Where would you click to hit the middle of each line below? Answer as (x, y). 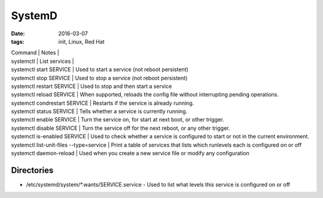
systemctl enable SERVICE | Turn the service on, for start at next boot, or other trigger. (118, 120)
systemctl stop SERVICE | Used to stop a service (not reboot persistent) (99, 78)
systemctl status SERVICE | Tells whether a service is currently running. (99, 111)
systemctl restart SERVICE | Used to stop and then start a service (92, 86)
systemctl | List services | (42, 61)
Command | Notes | (35, 53)
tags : (18, 41)
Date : (18, 33)
